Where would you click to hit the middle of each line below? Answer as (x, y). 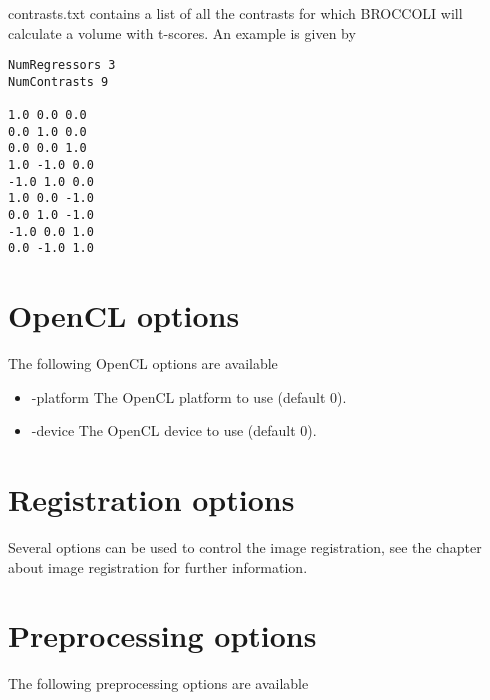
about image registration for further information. (158, 566)
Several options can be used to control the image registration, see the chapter (245, 547)
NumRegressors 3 (62, 65)
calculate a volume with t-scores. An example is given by (182, 32)
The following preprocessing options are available (158, 683)
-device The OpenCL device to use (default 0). (174, 430)
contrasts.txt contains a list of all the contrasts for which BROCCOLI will (235, 13)
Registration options (151, 499)
